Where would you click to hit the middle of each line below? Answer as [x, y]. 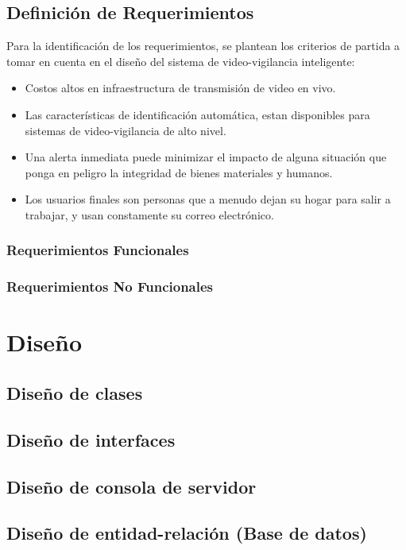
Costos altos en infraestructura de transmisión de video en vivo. [180, 88]
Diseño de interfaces [91, 439]
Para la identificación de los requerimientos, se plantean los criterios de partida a [203, 46]
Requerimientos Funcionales [98, 250]
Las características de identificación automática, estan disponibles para [197, 114]
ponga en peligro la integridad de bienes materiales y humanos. [179, 172]
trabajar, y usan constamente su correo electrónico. [149, 214]
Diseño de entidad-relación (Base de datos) [187, 533]
